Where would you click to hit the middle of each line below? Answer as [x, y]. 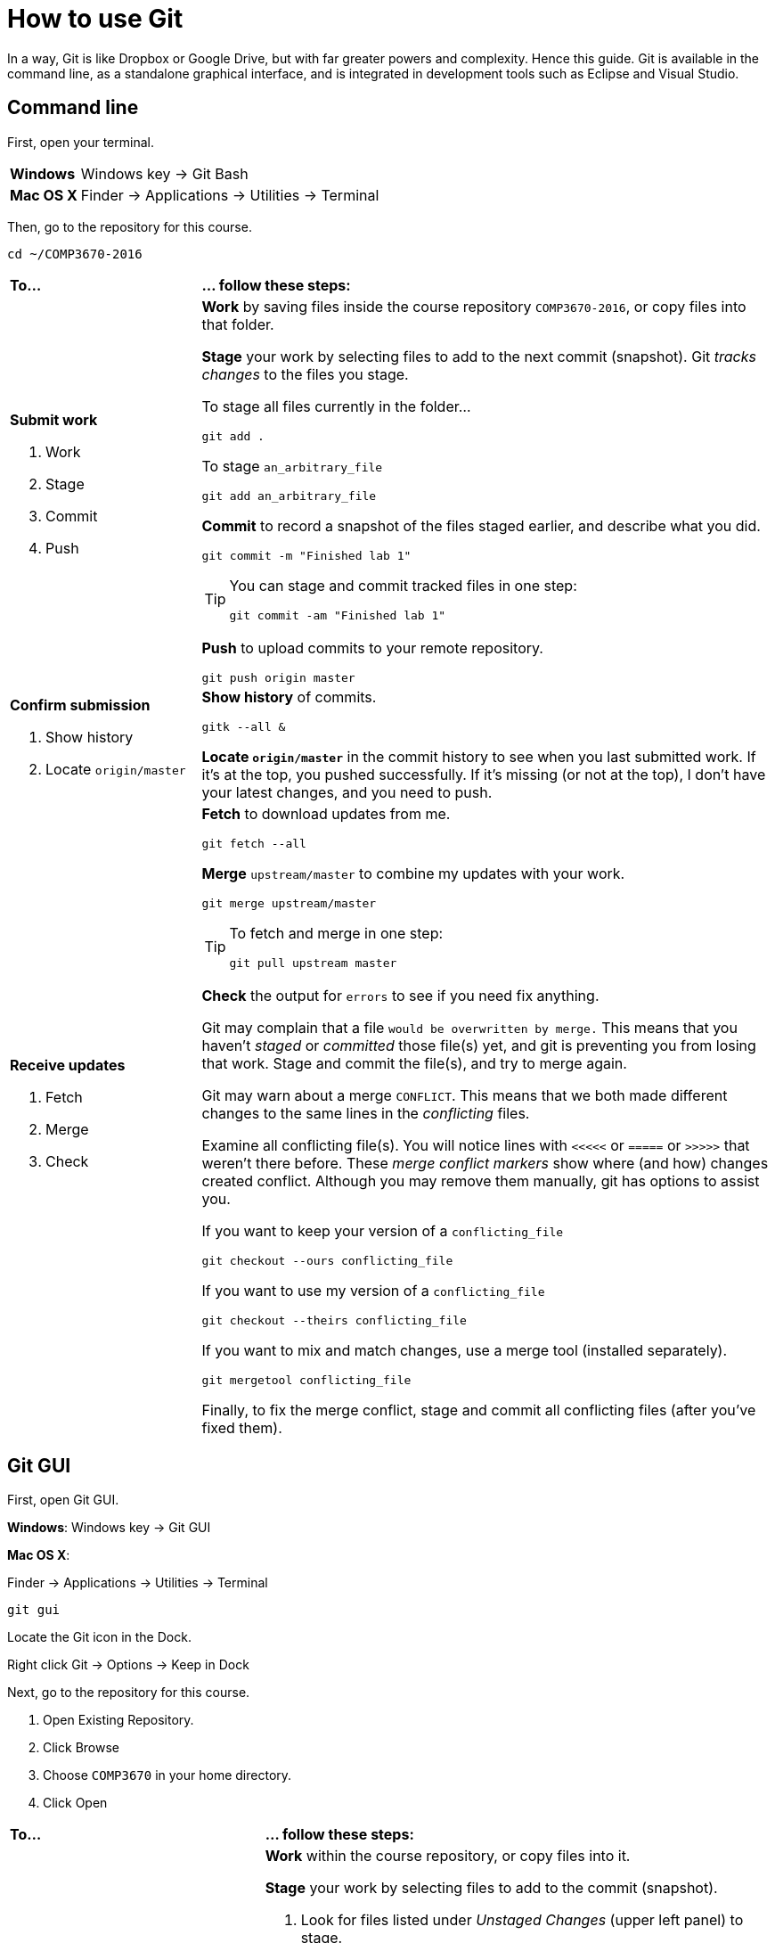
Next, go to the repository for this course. [129, 1693]
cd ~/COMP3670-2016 [75, 254]
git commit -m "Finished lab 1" [306, 555]
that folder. [238, 324]
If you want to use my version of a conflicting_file [373, 1290]
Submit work [54, 419]
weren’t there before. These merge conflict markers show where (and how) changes [485, 1163]
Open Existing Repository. [118, 1720]
